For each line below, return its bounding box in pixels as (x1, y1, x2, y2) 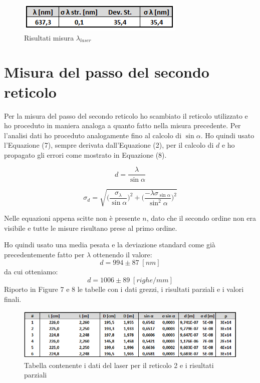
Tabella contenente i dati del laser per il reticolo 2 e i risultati (24, 359, 214, 370)
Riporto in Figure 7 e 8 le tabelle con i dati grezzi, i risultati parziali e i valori (4, 284, 244, 294)
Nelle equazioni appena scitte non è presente (4, 213, 140, 223)
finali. (4, 293, 22, 304)
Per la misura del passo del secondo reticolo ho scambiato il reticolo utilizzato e (4, 110, 248, 121)
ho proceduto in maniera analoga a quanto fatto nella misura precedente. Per (4, 120, 241, 131)
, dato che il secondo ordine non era (146, 213, 256, 223)
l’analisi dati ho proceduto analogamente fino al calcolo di (4, 130, 182, 140)
